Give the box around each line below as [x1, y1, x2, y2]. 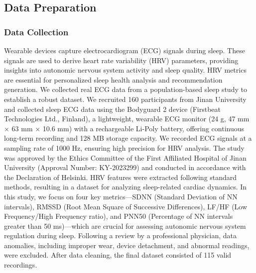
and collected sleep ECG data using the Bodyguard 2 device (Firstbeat [4, 103, 221, 114]
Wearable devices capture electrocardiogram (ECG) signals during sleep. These [4, 45, 245, 55]
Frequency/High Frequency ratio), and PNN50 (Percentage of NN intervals [4, 211, 233, 221]
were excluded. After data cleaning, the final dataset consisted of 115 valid [4, 250, 232, 260]
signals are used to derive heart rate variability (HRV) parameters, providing [4, 55, 239, 65]
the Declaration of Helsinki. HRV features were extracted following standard [4, 172, 237, 182]
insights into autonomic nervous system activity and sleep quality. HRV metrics [4, 65, 247, 75]
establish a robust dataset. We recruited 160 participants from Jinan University [4, 93, 247, 104]
